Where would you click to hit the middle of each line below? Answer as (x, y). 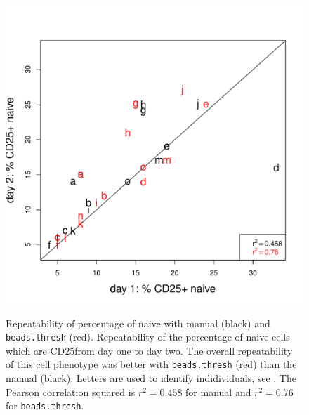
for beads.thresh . (45, 406)
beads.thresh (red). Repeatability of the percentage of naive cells (148, 337)
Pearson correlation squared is (71, 391)
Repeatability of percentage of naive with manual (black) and (138, 323)
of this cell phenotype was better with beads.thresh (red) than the (151, 364)
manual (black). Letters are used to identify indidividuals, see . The (151, 378)
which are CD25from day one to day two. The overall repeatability (149, 350)
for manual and (218, 391)
